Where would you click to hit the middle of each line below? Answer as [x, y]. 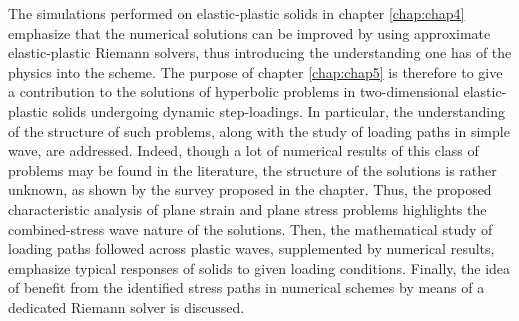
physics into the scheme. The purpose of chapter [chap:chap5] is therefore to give [255, 71]
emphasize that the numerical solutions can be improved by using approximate [249, 32]
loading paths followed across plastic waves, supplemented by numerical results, [251, 248]
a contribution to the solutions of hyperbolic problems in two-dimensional [233, 91]
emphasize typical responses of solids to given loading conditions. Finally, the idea [259, 267]
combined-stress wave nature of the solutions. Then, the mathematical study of [250, 228]
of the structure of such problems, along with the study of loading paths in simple [259, 130]
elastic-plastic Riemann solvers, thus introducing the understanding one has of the [260, 52]
